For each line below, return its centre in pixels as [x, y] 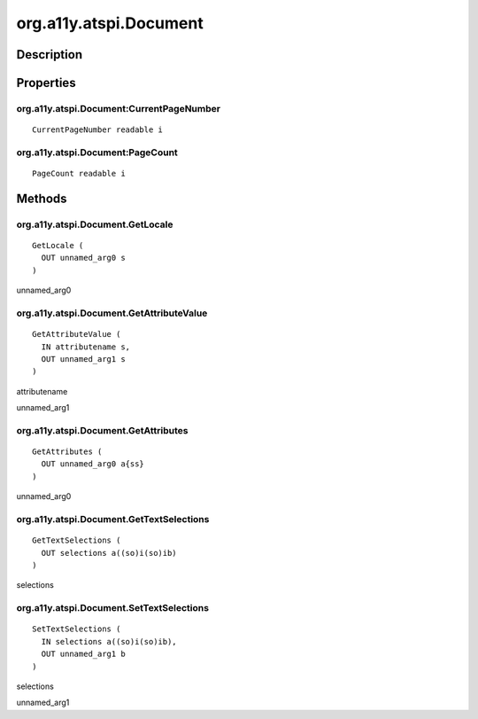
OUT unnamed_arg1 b [83, 654]
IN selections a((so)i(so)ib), [109, 641]
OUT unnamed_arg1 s [83, 359]
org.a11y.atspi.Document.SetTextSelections [113, 608]
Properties [46, 83]
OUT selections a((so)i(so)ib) [109, 553]
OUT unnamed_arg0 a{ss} [93, 464]
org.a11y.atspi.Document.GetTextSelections [113, 520]
